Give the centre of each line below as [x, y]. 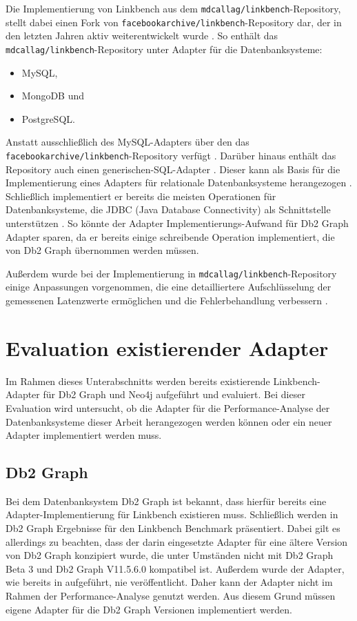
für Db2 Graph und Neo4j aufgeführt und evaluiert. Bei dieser [174, 394]
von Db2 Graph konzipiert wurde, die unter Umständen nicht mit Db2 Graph [170, 555]
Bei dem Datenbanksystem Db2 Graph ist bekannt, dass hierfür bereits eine [166, 501]
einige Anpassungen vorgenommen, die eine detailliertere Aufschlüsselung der [169, 287]
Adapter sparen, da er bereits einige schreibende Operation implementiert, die [170, 236]
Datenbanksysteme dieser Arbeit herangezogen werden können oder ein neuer [169, 421]
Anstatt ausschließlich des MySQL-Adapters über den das [127, 142]
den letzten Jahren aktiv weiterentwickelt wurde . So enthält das [142, 36]
